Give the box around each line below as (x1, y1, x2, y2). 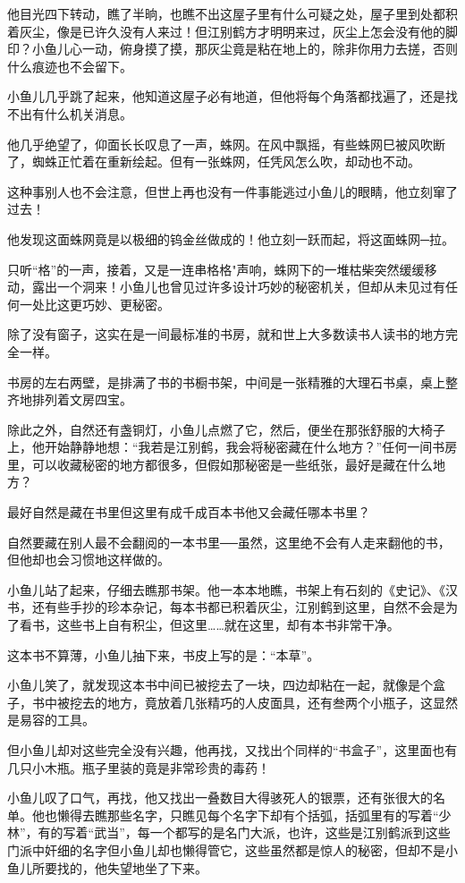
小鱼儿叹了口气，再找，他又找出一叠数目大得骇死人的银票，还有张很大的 (7, 788, 433, 807)
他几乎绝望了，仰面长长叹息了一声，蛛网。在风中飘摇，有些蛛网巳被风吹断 (7, 134, 445, 153)
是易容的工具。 (7, 710, 95, 729)
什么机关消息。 (44, 104, 132, 123)
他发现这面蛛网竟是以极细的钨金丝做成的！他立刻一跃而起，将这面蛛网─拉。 (7, 229, 454, 248)
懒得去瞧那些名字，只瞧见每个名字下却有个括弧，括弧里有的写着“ (56, 805, 439, 824)
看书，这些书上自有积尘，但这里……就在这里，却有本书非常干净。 (19, 616, 400, 634)
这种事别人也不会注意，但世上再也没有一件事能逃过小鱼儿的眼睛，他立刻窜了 (7, 182, 458, 200)
